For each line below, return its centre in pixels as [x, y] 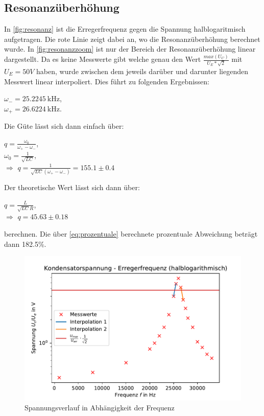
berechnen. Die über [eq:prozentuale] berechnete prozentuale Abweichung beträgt [131, 233]
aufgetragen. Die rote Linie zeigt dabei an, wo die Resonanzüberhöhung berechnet [132, 39]
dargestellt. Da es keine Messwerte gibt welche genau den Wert [103, 59]
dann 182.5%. [25, 244]
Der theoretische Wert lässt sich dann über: [72, 187]
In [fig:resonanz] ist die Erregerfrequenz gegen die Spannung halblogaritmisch [125, 29]
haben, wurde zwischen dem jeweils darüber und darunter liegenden [142, 71]
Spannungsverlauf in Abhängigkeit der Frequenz [100, 408]
